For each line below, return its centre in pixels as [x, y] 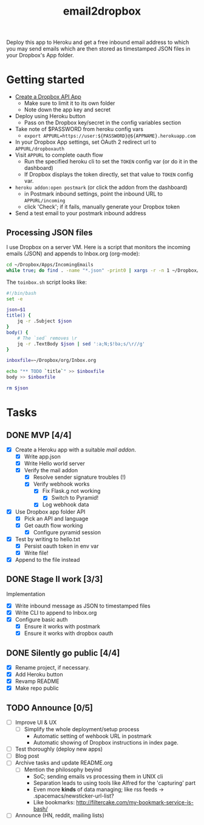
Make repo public [37, 688]
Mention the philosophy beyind [63, 770]
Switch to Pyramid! [75, 498]
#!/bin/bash [21, 293]
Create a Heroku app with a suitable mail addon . [76, 450]
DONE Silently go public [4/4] [63, 653]
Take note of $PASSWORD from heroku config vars [79, 129]
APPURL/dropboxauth [40, 149]
